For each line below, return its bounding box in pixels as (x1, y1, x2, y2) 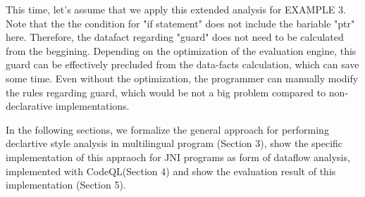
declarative (6, 99, 53, 113)
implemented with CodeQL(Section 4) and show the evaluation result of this (6, 163, 336, 178)
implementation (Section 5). (6, 177, 126, 192)
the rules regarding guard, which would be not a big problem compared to (6, 84, 326, 99)
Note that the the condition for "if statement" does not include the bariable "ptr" (6, 15, 355, 30)
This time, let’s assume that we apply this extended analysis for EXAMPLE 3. (6, 2, 346, 16)
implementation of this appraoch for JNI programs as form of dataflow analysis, (6, 149, 350, 164)
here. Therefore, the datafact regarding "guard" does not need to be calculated (6, 30, 344, 44)
